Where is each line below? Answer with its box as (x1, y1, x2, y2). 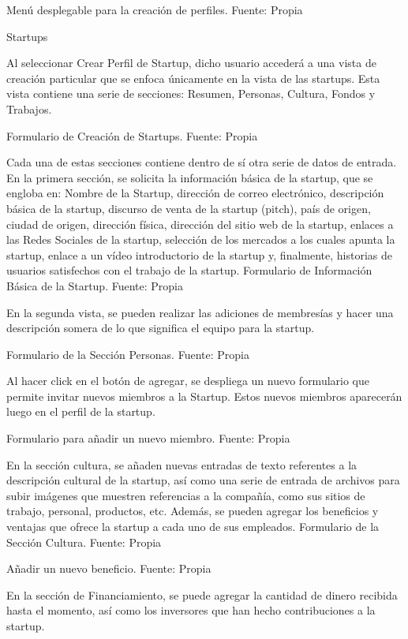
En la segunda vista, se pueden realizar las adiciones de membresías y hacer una (6, 304, 394, 320)
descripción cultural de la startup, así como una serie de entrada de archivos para (6, 472, 400, 488)
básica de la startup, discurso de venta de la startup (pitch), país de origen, (6, 200, 371, 216)
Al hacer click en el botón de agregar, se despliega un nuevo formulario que (6, 372, 369, 389)
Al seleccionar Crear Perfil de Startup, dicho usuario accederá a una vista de (6, 54, 376, 71)
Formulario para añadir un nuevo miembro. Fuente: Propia (6, 430, 290, 447)
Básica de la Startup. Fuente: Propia (6, 277, 183, 293)
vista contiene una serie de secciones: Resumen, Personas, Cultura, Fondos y (6, 85, 376, 102)
